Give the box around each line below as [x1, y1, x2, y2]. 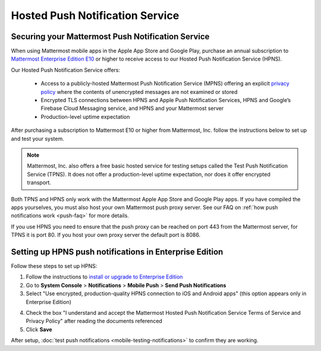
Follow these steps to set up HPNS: [11, 263, 97, 270]
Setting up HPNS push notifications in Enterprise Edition [11, 246, 224, 257]
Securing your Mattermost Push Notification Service [11, 31, 210, 42]
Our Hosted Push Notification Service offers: [11, 66, 121, 74]
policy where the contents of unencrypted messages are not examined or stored [40, 88, 238, 95]
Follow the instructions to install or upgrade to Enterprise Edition [26, 273, 183, 280]
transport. [27, 179, 52, 186]
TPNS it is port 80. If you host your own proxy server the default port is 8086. [11, 232, 201, 239]
